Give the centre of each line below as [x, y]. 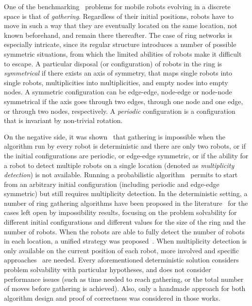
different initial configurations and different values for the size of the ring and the [125, 222]
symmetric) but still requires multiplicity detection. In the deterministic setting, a [126, 193]
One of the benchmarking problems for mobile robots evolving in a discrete [117, 6]
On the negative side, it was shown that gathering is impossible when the [115, 136]
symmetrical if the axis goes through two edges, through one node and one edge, [124, 101]
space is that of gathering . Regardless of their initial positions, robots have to [119, 16]
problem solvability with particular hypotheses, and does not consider [108, 269]
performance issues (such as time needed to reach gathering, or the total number [124, 279]
